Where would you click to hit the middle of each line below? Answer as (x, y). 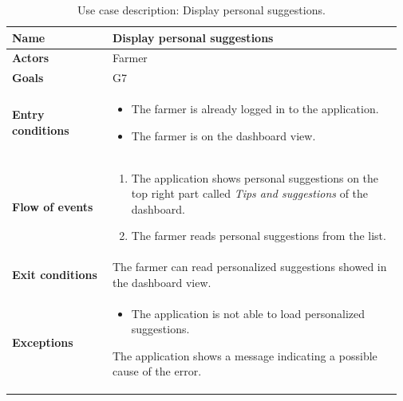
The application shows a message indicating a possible (245, 355)
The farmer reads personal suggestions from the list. (259, 236)
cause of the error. (157, 371)
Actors (31, 58)
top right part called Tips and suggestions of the (250, 193)
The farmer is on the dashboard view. (223, 135)
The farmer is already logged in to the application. (255, 109)
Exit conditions (55, 274)
